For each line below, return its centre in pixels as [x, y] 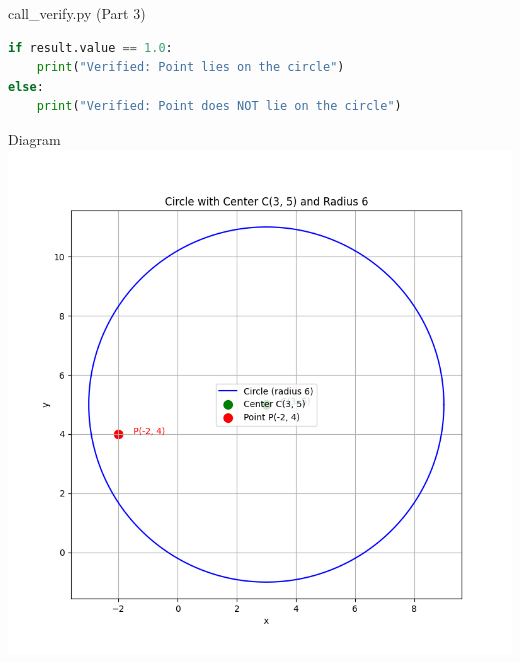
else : [26, 86]
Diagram [34, 138]
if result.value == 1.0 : [90, 47]
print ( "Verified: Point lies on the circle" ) [190, 67]
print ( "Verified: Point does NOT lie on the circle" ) [219, 106]
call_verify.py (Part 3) [77, 13]
